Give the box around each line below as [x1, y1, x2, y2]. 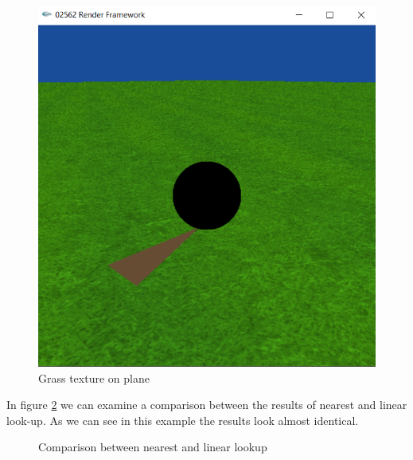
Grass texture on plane [38, 369, 150, 386]
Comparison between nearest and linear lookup [38, 438, 267, 455]
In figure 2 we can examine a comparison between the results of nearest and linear [6, 396, 407, 413]
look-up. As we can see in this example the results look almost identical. [6, 411, 359, 428]
